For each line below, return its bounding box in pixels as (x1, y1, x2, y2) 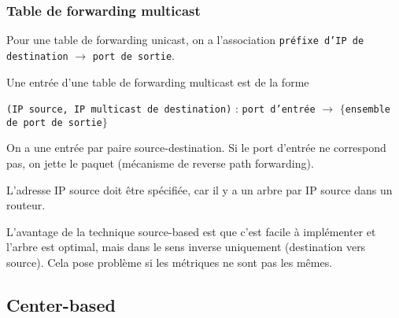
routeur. (6, 197, 46, 213)
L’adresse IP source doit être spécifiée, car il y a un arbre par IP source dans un (6, 181, 393, 198)
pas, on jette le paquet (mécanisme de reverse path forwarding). (6, 155, 314, 172)
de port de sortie (6, 116, 102, 128)
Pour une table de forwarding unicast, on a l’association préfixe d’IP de (6, 31, 364, 48)
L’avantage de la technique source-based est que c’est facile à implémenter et (6, 223, 376, 239)
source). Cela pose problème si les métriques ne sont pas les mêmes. (6, 254, 333, 270)
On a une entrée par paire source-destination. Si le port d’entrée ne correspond (6, 139, 386, 156)
